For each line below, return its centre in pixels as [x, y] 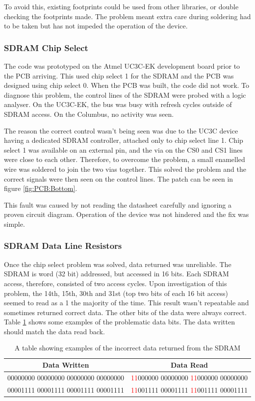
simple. [14, 224]
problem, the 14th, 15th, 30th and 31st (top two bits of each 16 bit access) [116, 293]
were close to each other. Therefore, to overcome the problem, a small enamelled [125, 159]
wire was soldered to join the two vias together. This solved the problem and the [125, 169]
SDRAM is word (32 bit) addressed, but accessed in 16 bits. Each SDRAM [116, 274]
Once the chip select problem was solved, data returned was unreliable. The [118, 264]
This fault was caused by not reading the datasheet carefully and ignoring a [118, 204]
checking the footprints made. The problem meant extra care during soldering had [127, 16]
